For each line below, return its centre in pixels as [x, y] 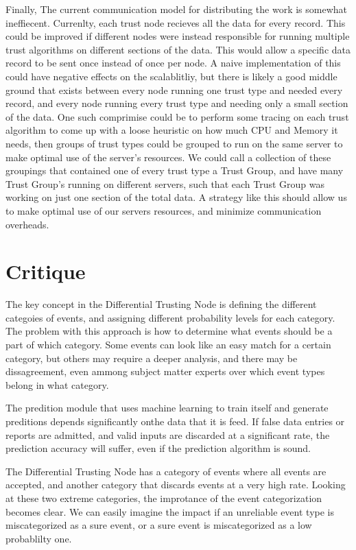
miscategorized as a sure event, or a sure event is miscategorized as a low [159, 525]
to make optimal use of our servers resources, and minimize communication [164, 210]
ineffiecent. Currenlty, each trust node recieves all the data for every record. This [176, 22]
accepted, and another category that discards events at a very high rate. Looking [176, 485]
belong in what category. [57, 384]
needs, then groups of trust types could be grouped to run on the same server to [174, 143]
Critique [46, 271]
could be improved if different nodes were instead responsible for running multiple [178, 36]
